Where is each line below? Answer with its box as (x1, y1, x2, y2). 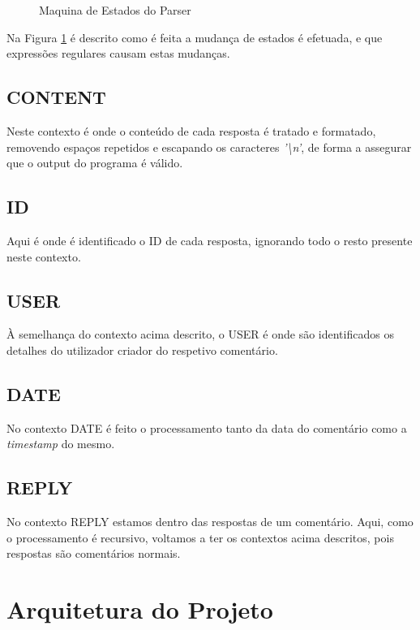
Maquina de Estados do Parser (39, 2, 191, 18)
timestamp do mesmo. (6, 435, 115, 452)
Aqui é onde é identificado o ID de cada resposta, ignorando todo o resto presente (6, 231, 413, 248)
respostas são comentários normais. (6, 545, 181, 562)
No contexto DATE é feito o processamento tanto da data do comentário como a (6, 419, 407, 436)
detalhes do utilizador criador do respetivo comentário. (6, 341, 278, 358)
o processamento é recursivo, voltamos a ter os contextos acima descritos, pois (6, 529, 394, 546)
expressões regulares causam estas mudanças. (6, 45, 230, 62)
